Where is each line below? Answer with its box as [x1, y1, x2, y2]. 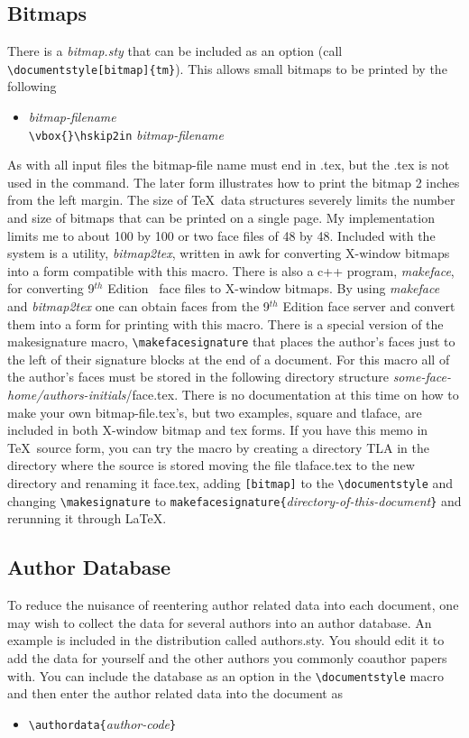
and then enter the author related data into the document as [7, 684, 343, 703]
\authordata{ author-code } [28, 714, 177, 733]
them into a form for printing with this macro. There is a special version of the [7, 314, 444, 333]
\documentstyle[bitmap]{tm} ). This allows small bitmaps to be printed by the [7, 59, 447, 78]
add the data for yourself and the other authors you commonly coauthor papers [7, 648, 447, 667]
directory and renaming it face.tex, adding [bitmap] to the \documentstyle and [7, 474, 454, 493]
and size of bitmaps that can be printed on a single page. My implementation [7, 208, 435, 227]
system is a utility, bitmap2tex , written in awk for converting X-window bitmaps [7, 244, 450, 263]
